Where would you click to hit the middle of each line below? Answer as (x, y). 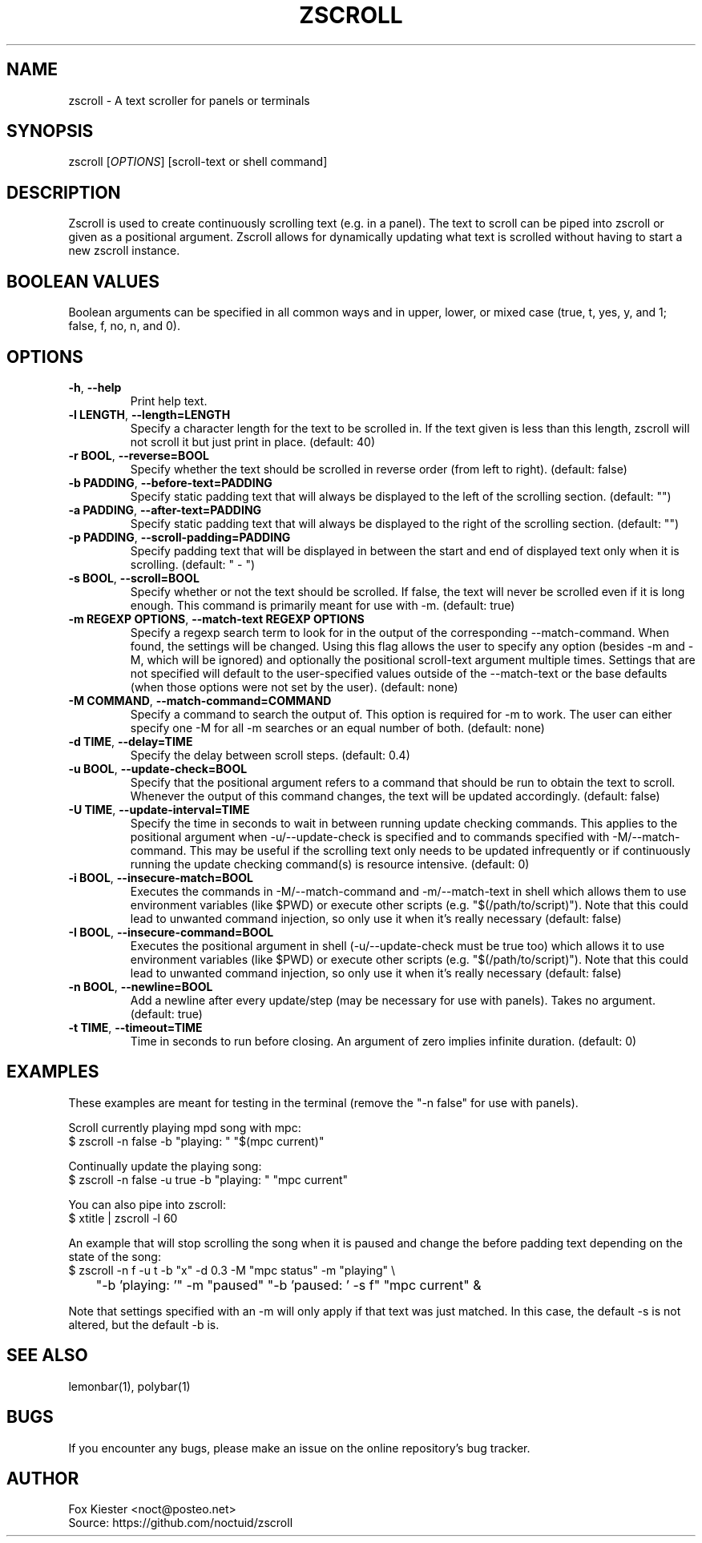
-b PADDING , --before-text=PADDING (170, 482)
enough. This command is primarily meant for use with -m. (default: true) (323, 605)
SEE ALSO (47, 1356)
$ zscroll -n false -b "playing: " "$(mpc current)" (196, 1141)
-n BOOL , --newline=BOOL (141, 986)
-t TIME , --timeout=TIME (135, 1027)
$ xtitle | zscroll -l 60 (123, 1218)
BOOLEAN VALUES (83, 281)
